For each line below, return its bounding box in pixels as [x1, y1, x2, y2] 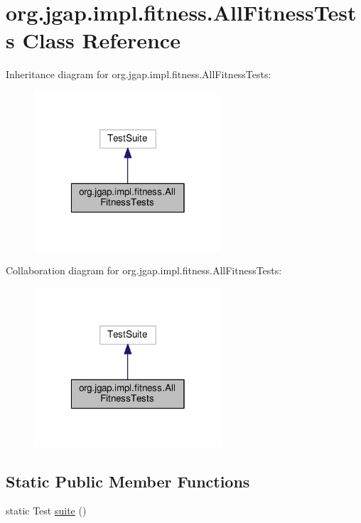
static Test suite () [6, 503, 87, 518]
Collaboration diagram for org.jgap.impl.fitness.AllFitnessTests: [6, 263, 282, 278]
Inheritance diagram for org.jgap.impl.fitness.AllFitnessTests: [6, 67, 271, 82]
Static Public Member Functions [6, 470, 250, 492]
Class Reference [22, 26, 180, 55]
